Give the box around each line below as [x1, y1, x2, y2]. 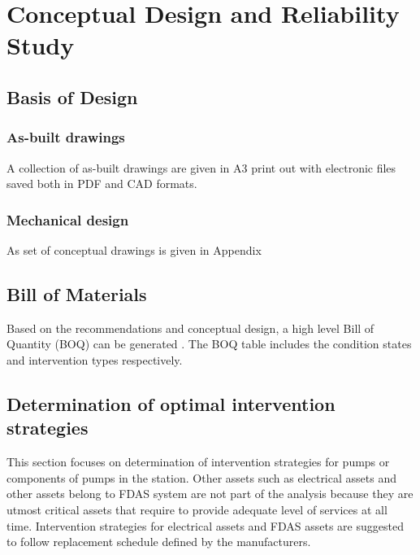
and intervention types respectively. [6, 351, 183, 368]
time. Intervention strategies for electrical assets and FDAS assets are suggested [6, 517, 404, 534]
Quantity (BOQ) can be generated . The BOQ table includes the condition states [6, 335, 412, 352]
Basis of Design [6, 84, 138, 109]
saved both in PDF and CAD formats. [6, 175, 197, 192]
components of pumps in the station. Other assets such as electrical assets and [6, 469, 396, 486]
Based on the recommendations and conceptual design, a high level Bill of [6, 319, 375, 336]
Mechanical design [6, 209, 129, 229]
